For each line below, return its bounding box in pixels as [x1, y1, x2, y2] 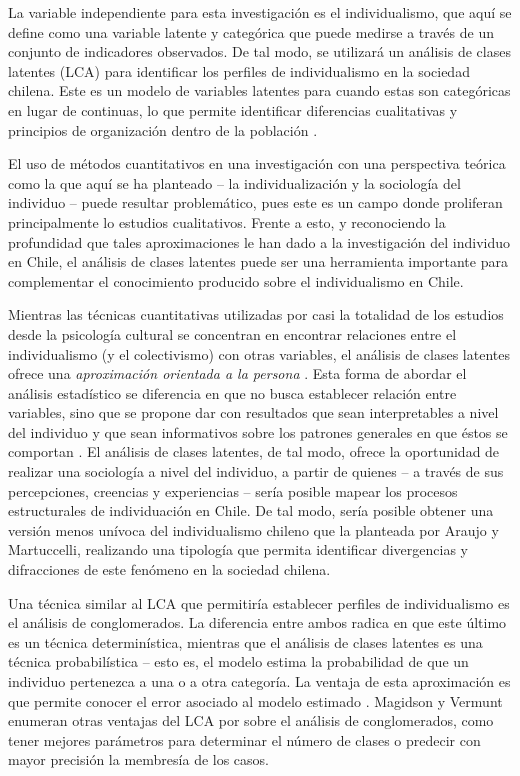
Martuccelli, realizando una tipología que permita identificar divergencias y [8, 539, 468, 560]
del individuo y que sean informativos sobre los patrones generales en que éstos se [8, 421, 508, 442]
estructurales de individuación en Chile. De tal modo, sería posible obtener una [8, 500, 494, 521]
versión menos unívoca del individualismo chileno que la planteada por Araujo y [8, 519, 499, 540]
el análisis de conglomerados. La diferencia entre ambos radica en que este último [8, 612, 507, 633]
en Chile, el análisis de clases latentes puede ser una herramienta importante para [8, 251, 508, 272]
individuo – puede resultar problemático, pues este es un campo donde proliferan [8, 192, 503, 213]
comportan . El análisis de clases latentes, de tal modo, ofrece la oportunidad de [8, 441, 500, 462]
